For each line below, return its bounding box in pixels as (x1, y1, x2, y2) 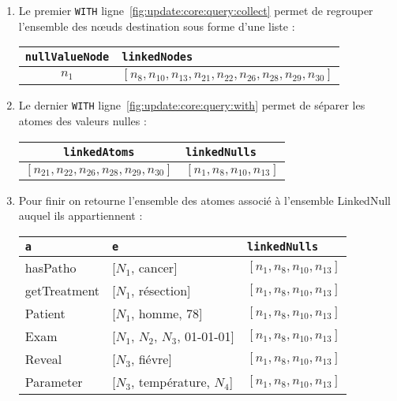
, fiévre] (130, 349, 172, 368)
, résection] (130, 280, 191, 299)
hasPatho (24, 258, 77, 277)
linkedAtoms (63, 145, 135, 158)
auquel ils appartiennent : (18, 207, 143, 224)
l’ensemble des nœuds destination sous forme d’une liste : (18, 17, 295, 34)
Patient (24, 303, 66, 322)
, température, (130, 372, 210, 391)
